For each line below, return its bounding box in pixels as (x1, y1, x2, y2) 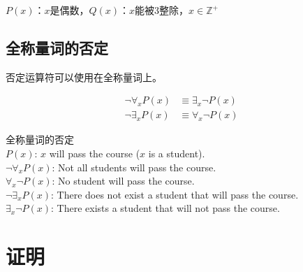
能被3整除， (135, 3, 189, 17)
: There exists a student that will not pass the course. (51, 201, 280, 215)
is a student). (148, 146, 205, 161)
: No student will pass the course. (52, 173, 195, 188)
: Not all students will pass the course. (52, 159, 216, 174)
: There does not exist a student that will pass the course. (51, 187, 299, 201)
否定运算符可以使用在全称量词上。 (6, 69, 162, 84)
